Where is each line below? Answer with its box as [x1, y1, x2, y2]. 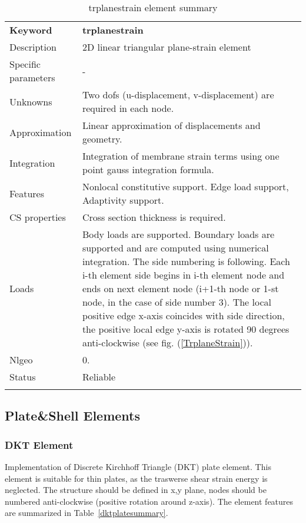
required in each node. [82, 101, 174, 115]
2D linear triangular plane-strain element [82, 40, 251, 54]
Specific [9, 57, 41, 71]
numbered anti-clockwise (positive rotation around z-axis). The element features [5, 495, 294, 507]
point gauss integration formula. [82, 163, 214, 176]
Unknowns [9, 94, 52, 108]
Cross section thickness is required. [82, 210, 226, 224]
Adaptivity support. [82, 193, 164, 207]
